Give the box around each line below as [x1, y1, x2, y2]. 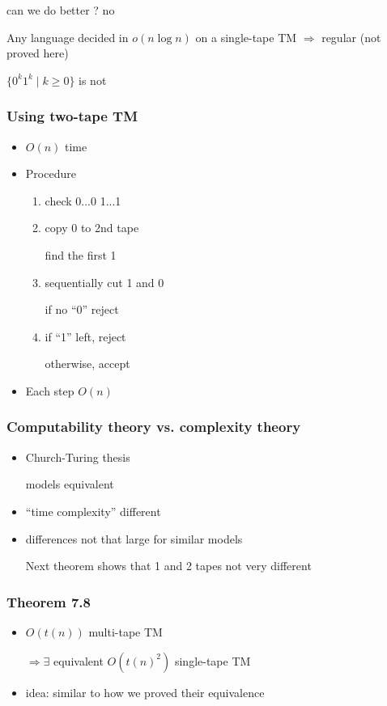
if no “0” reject [45, 301, 119, 318]
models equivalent [25, 476, 114, 493]
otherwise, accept [45, 355, 130, 372]
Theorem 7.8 [6, 591, 91, 611]
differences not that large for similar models [25, 530, 243, 547]
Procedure [25, 165, 76, 182]
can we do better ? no [6, 2, 115, 18]
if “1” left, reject [45, 328, 126, 345]
